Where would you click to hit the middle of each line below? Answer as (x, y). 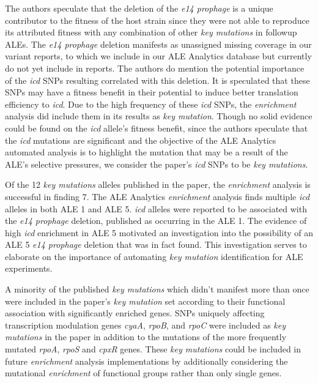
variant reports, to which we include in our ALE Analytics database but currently (158, 56)
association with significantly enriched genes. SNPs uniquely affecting (135, 313)
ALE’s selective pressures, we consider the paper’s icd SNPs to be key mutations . (157, 164)
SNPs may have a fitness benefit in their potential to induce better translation (152, 92)
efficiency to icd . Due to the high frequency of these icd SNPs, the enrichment (151, 104)
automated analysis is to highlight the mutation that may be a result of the (146, 152)
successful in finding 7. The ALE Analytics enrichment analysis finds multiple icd (157, 196)
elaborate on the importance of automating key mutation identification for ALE (154, 256)
